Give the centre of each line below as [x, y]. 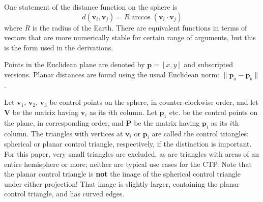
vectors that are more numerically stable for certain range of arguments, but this [130, 37]
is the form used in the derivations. [59, 47]
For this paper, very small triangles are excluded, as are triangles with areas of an [132, 153]
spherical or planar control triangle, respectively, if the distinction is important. [128, 144]
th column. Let [134, 112]
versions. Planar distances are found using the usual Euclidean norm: [112, 74]
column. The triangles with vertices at [64, 133]
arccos [141, 17]
